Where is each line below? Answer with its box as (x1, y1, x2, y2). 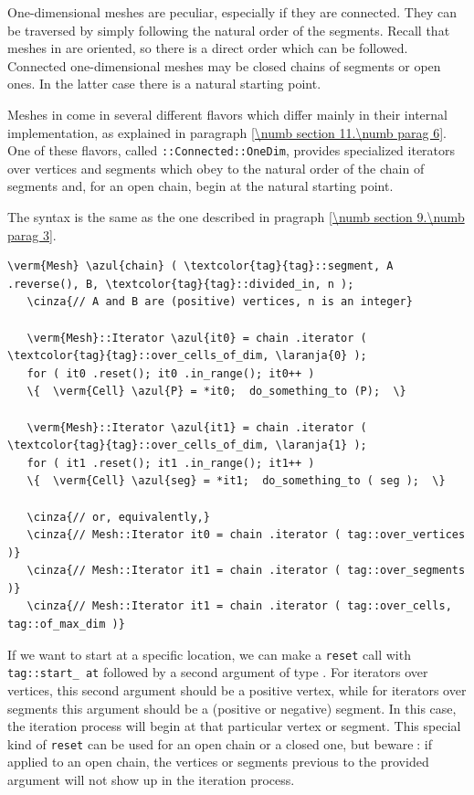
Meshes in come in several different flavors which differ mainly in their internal (7, 104, 448, 123)
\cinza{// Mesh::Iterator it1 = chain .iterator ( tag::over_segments (26, 564, 466, 578)
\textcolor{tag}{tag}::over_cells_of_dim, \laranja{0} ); (7, 349, 367, 363)
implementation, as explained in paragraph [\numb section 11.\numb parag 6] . (7, 122, 448, 142)
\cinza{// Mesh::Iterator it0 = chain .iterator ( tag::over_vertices (26, 528, 466, 542)
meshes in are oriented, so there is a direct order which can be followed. (7, 38, 408, 58)
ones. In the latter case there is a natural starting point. (7, 74, 321, 93)
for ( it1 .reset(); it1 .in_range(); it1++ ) (26, 456, 315, 470)
